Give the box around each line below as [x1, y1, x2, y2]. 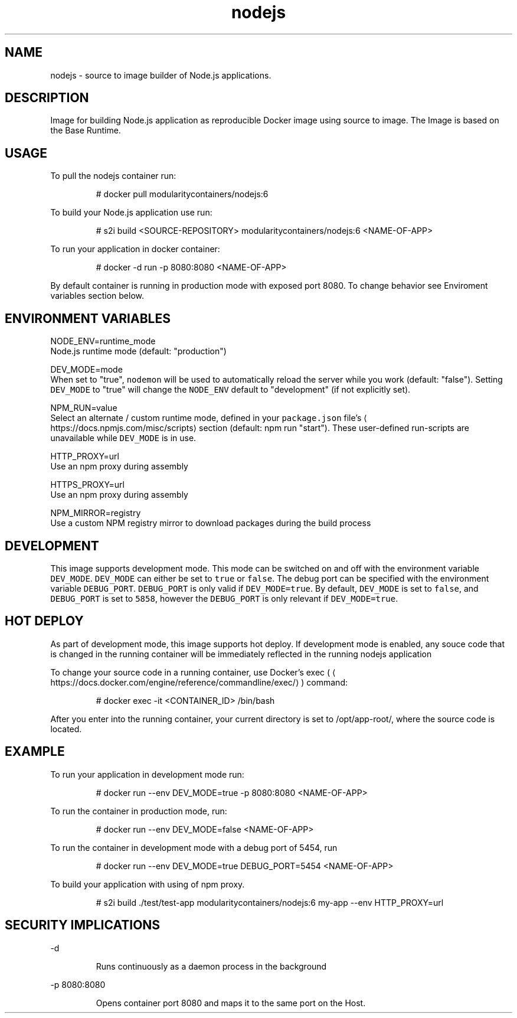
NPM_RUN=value [50, 403, 117, 413]
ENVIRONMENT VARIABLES [5, 311, 171, 326]
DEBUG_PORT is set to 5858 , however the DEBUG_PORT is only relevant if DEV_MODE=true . [50, 593, 398, 603]
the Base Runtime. [50, 125, 121, 136]
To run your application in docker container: [50, 244, 220, 255]
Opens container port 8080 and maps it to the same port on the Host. [96, 997, 366, 1008]
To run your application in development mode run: [50, 769, 244, 779]
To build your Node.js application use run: [50, 207, 212, 218]
